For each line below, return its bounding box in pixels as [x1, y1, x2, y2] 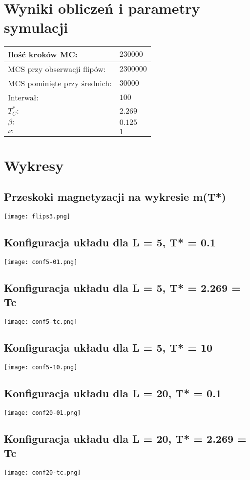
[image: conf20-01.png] [4, 409, 81, 416]
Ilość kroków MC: [8, 48, 78, 60]
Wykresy [4, 155, 64, 175]
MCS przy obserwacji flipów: [8, 63, 106, 75]
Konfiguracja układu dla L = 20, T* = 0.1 [4, 385, 222, 400]
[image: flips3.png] [4, 213, 71, 220]
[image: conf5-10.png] [4, 363, 78, 371]
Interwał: [8, 92, 39, 103]
